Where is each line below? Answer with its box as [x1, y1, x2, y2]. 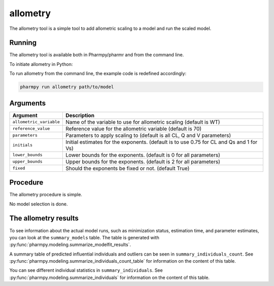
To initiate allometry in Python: [9, 61, 73, 67]
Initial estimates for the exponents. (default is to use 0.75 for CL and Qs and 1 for [65, 138, 258, 146]
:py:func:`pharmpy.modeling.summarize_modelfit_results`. [9, 241, 131, 248]
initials [12, 142, 33, 148]
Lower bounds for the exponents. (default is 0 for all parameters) [65, 151, 220, 158]
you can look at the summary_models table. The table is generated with [9, 234, 159, 240]
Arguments [9, 99, 46, 108]
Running [9, 39, 37, 47]
